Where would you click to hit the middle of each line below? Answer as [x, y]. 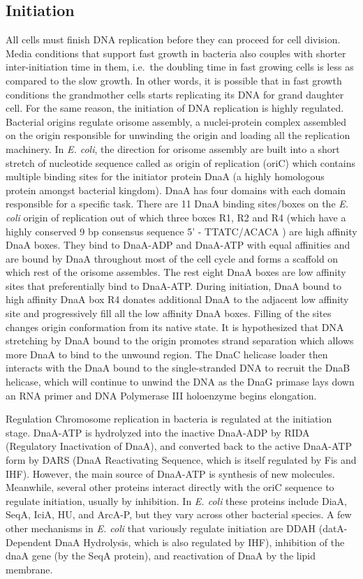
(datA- [333, 528]
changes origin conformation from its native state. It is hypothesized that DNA [175, 327]
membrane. [29, 569]
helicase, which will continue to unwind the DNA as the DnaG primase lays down [180, 382]
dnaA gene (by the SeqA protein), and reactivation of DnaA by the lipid [161, 556]
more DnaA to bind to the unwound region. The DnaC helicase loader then [167, 354]
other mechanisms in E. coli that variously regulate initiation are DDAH [161, 528]
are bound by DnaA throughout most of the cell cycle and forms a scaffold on [172, 258]
